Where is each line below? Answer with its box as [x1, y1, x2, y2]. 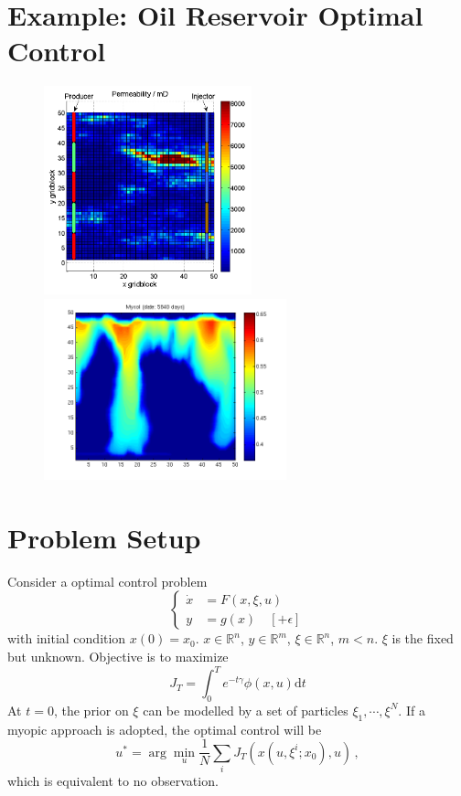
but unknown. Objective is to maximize [7, 647, 229, 666]
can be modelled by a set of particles [143, 700, 348, 719]
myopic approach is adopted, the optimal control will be [7, 719, 322, 738]
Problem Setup [7, 518, 201, 556]
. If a [398, 700, 425, 719]
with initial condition [7, 629, 126, 648]
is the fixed [391, 629, 454, 648]
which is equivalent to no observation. [7, 771, 219, 791]
